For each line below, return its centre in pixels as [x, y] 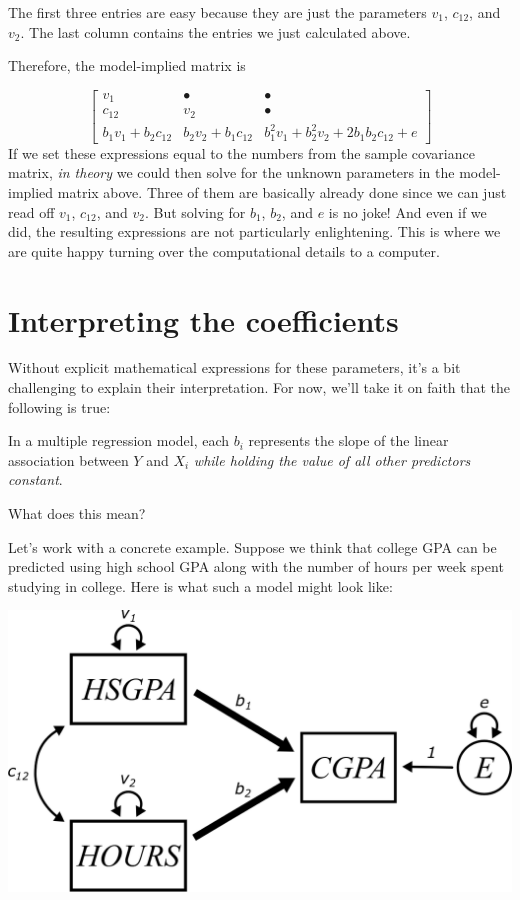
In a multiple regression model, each [119, 440]
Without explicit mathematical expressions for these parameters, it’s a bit [234, 367]
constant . [35, 479]
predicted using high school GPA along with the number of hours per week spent [256, 566]
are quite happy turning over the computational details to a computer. [224, 250]
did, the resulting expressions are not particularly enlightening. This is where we [254, 231]
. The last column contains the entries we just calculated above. [215, 31]
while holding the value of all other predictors [332, 459]
